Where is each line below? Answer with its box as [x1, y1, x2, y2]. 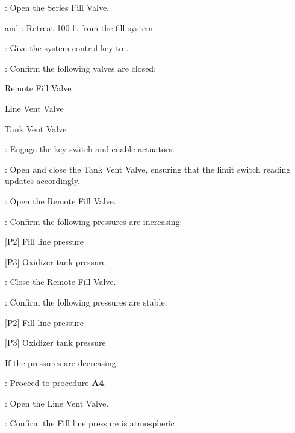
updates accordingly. [5, 174, 80, 187]
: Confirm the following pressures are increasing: [5, 215, 182, 227]
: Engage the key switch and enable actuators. [5, 143, 175, 155]
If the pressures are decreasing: [5, 356, 119, 369]
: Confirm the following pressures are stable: [5, 295, 167, 308]
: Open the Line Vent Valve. [5, 396, 109, 409]
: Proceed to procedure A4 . [5, 376, 107, 389]
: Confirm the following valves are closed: [5, 61, 157, 74]
